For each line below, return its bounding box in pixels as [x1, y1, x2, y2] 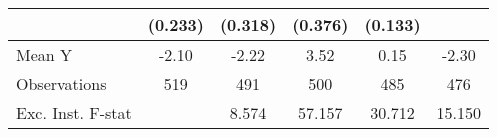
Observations [16, 72, 107, 95]
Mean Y [16, 43, 73, 66]
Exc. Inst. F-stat [16, 101, 132, 124]
